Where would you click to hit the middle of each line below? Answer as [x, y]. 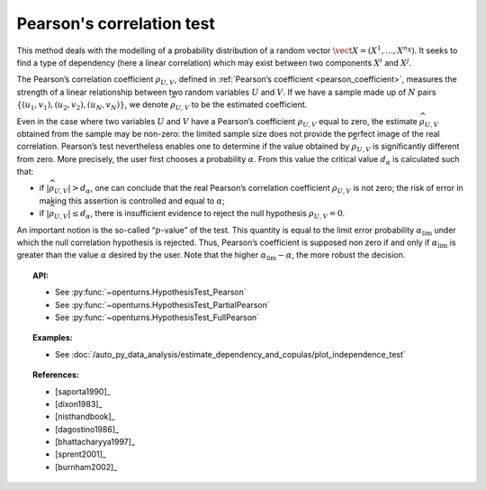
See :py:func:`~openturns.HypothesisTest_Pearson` [151, 292]
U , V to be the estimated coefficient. [242, 105]
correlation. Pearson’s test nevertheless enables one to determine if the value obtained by [183, 146]
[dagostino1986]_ [87, 429]
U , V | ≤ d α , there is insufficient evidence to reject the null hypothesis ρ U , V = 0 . [200, 214]
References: [56, 375]
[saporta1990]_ [83, 391]
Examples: [53, 338]
